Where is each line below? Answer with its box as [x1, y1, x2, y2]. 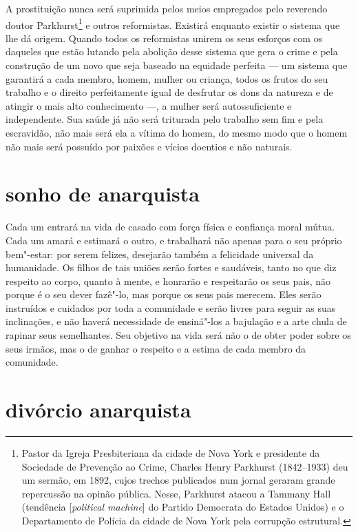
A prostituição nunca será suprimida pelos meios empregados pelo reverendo [6, 1, 328, 15]
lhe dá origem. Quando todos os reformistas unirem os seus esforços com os [6, 30, 323, 45]
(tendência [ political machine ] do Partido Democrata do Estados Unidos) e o [21, 500, 344, 514]
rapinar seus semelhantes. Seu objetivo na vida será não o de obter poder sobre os [6, 328, 351, 342]
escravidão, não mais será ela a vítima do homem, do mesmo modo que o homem [6, 126, 348, 139]
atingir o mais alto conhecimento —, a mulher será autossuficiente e [6, 98, 292, 112]
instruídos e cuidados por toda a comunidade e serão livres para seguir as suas [6, 300, 336, 315]
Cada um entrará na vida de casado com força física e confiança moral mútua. [6, 219, 335, 234]
